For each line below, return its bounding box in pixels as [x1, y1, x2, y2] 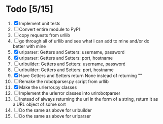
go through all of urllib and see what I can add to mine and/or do [19, 38, 150, 44]
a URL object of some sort [12, 101, 66, 107]
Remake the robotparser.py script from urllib [19, 78, 109, 84]
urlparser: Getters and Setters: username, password [19, 49, 125, 55]
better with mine [12, 43, 46, 49]
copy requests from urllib [19, 32, 70, 38]
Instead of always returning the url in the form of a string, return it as [19, 96, 158, 102]
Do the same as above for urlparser [19, 113, 91, 119]
